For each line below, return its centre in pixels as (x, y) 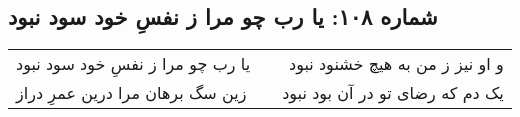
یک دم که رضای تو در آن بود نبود (393, 93)
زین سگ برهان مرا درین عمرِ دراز (131, 93)
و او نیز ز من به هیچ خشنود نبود (396, 64)
